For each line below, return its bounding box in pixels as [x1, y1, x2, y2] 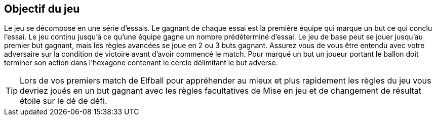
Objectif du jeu [4, 3, 80, 15]
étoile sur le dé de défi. [20, 96, 107, 106]
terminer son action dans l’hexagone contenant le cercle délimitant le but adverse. [4, 58, 278, 67]
